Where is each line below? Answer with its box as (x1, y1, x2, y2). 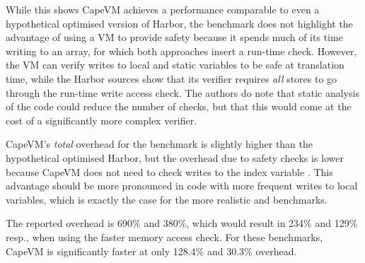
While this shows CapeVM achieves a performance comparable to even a (6, 2, 320, 16)
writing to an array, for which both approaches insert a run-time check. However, (6, 43, 357, 58)
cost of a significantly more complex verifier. (6, 112, 197, 127)
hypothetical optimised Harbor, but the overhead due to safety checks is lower (6, 150, 344, 165)
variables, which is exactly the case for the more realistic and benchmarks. (6, 192, 328, 206)
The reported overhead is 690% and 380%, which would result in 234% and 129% (6, 216, 358, 230)
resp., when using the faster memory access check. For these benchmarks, (6, 229, 323, 244)
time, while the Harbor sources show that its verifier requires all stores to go (6, 71, 337, 86)
